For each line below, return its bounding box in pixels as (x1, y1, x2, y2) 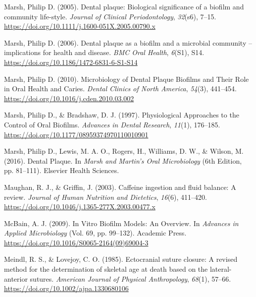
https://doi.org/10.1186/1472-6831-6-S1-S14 (4, 57, 138, 67)
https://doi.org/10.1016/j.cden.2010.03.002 (4, 93, 134, 103)
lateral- (209, 264, 232, 274)
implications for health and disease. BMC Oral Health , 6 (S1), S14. (4, 47, 205, 58)
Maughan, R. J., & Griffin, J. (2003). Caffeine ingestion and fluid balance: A (4, 181, 236, 192)
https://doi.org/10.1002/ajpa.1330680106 (4, 283, 129, 294)
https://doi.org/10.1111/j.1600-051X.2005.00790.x (4, 21, 155, 31)
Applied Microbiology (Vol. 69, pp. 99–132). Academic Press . (4, 228, 187, 238)
